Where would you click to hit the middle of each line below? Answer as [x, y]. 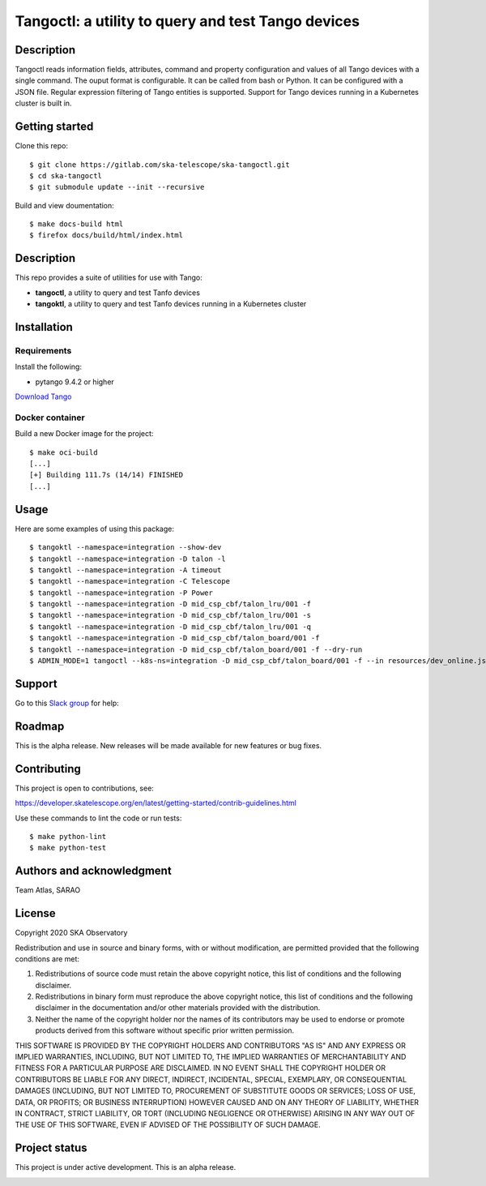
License [35, 913]
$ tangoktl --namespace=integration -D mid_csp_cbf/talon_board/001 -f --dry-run [196, 649]
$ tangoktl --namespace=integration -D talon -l [128, 559]
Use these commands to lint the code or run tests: [98, 818]
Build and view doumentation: [65, 205]
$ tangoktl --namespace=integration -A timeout [126, 570]
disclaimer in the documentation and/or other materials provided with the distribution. [178, 1008]
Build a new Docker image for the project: [84, 434]
